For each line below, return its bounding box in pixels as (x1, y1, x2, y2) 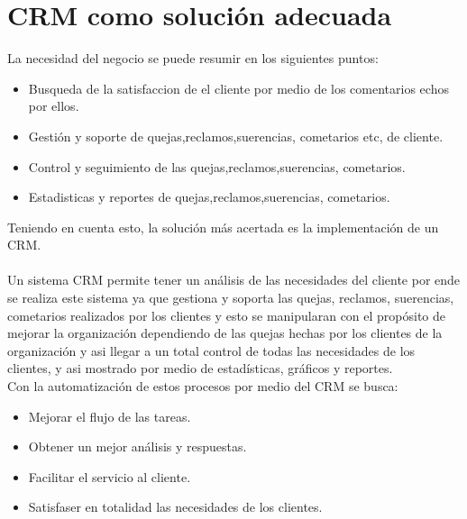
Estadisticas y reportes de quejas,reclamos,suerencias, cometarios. (28, 187, 390, 206)
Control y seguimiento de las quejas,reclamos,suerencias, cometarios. (28, 157, 406, 176)
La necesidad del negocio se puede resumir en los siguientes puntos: (7, 49, 379, 68)
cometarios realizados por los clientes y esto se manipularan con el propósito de (7, 305, 446, 324)
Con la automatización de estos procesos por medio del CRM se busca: (7, 377, 398, 396)
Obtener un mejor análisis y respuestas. (28, 437, 247, 456)
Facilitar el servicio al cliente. (28, 467, 191, 486)
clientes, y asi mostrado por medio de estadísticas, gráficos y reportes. (7, 359, 393, 378)
